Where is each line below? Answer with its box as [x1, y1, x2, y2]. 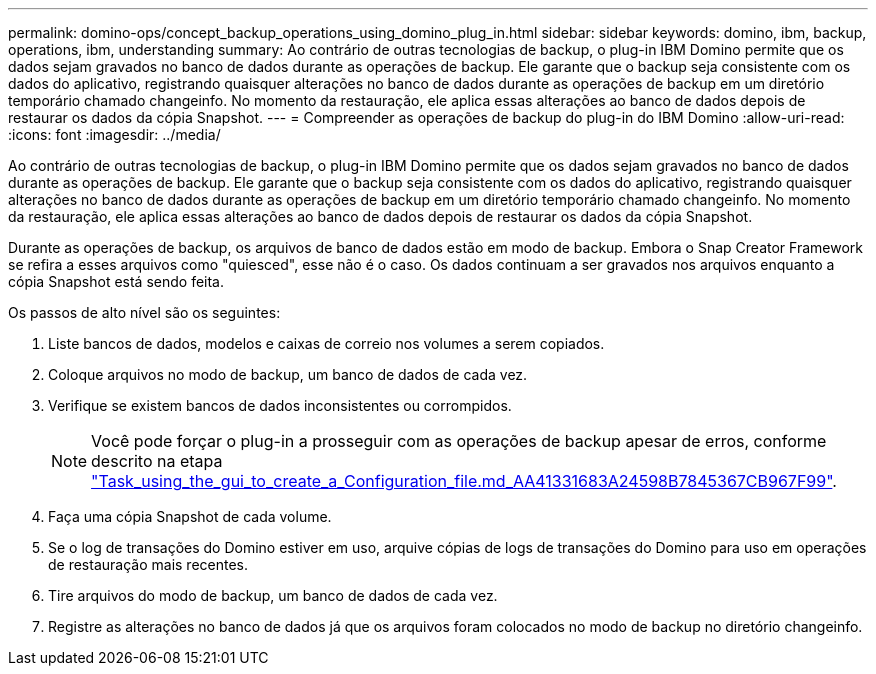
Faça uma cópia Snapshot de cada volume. [48, 508, 332, 525]
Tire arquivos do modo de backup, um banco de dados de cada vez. [48, 587, 498, 604]
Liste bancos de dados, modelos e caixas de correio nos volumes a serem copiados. [48, 335, 605, 352]
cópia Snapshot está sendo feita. [8, 273, 225, 290]
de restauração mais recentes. [48, 556, 249, 573]
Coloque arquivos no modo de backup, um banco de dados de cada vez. [48, 366, 528, 383]
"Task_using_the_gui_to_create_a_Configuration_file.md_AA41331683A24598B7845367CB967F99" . [91, 471, 837, 491]
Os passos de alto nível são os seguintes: [8, 304, 281, 321]
